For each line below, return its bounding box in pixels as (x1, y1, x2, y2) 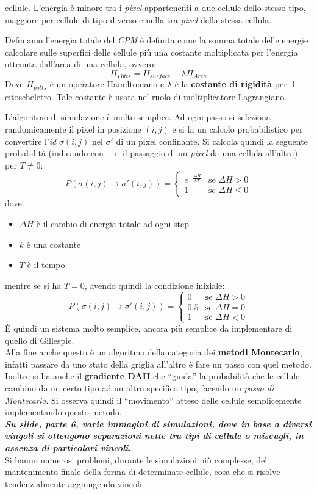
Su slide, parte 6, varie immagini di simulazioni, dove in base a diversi (5, 417, 312, 430)
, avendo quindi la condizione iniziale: (84, 278, 225, 291)
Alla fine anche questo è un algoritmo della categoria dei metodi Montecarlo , (5, 346, 302, 358)
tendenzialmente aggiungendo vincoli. (5, 477, 144, 490)
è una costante (26, 238, 81, 250)
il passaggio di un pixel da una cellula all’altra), (122, 147, 301, 159)
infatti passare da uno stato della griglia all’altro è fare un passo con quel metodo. (5, 357, 312, 370)
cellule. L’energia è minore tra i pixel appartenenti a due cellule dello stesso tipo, (5, 1, 306, 13)
